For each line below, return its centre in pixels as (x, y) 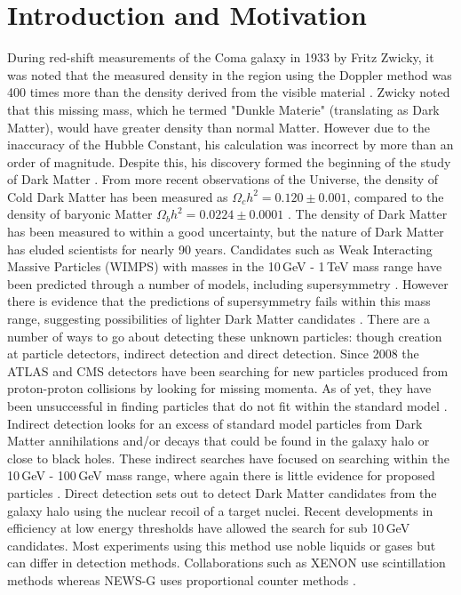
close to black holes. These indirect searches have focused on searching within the (228, 458)
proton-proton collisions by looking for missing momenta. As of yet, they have (219, 388)
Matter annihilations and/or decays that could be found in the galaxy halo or (219, 441)
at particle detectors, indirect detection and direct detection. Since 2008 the (213, 354)
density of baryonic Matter (80, 214)
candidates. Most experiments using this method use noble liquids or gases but (222, 545)
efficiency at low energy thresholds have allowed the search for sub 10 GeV (209, 528)
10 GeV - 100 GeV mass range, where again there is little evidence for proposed (221, 475)
